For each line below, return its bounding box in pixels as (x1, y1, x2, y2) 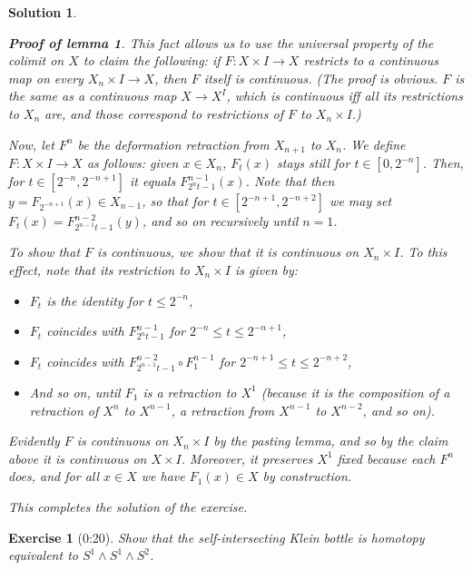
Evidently (8, 431, 60, 450)
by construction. (262, 467, 352, 486)
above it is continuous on (8, 448, 147, 467)
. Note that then (245, 172, 335, 191)
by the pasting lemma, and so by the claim (213, 431, 448, 450)
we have (141, 467, 185, 486)
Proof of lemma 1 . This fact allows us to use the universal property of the (8, 33, 434, 52)
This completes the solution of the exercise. (8, 496, 248, 516)
